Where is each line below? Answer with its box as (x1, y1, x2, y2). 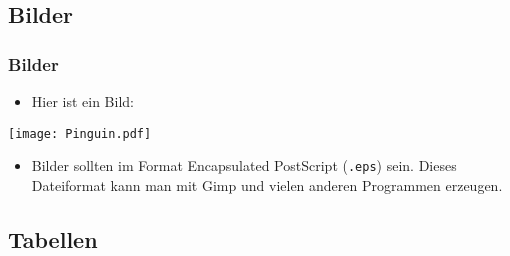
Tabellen (8, 223, 98, 254)
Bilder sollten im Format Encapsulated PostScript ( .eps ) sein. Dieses (31, 155, 457, 176)
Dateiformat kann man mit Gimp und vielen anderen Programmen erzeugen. (31, 174, 503, 195)
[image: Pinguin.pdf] (8, 126, 152, 141)
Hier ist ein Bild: (31, 91, 134, 111)
